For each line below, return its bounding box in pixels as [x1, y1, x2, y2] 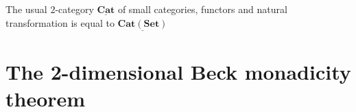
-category [55, 2, 94, 16]
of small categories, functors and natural [117, 2, 287, 16]
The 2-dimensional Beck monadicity [5, 58, 351, 85]
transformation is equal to [5, 15, 115, 30]
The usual [5, 2, 47, 16]
